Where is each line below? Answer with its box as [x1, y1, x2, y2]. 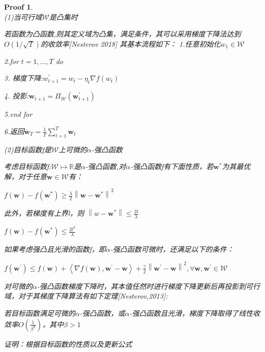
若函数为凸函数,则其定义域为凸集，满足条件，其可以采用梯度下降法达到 [4, 28, 241, 39]
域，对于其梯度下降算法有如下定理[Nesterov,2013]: [4, 291, 168, 301]
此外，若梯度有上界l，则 [4, 208, 84, 218]
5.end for [4, 109, 32, 119]
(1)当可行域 [4, 11, 42, 22]
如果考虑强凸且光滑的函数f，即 [4, 244, 106, 254]
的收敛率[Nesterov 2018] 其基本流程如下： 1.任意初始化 [41, 38, 221, 49]
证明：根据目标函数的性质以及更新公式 [4, 338, 132, 349]
